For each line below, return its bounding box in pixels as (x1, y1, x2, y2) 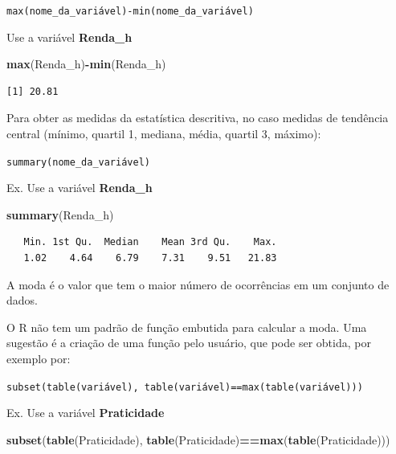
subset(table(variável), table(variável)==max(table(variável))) (6, 381, 363, 393)
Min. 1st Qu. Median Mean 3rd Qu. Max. (23, 236, 277, 248)
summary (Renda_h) (6, 206, 114, 223)
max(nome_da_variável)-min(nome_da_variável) (6, 6, 254, 17)
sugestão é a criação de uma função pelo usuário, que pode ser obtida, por (6, 334, 371, 351)
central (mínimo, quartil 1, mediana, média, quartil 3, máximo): (6, 125, 321, 142)
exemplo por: (6, 350, 71, 367)
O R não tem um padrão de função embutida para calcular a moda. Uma (6, 318, 367, 335)
